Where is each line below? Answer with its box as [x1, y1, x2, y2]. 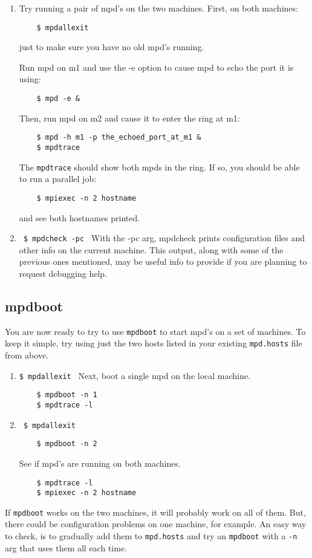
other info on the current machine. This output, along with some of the [19, 243, 284, 256]
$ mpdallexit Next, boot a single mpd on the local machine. [19, 369, 250, 381]
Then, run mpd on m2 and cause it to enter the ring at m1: [19, 111, 240, 124]
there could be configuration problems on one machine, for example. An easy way [5, 517, 307, 530]
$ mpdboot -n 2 [36, 440, 97, 449]
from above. [5, 349, 48, 362]
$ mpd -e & [36, 94, 80, 103]
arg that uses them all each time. [5, 541, 127, 554]
